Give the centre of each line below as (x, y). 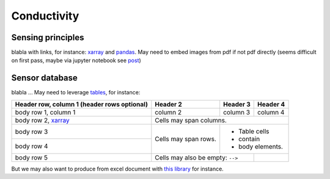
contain (249, 139)
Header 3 (237, 104)
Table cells (254, 131)
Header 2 (169, 104)
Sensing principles (48, 37)
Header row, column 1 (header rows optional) (81, 104)
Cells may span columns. (191, 120)
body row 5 (31, 157)
